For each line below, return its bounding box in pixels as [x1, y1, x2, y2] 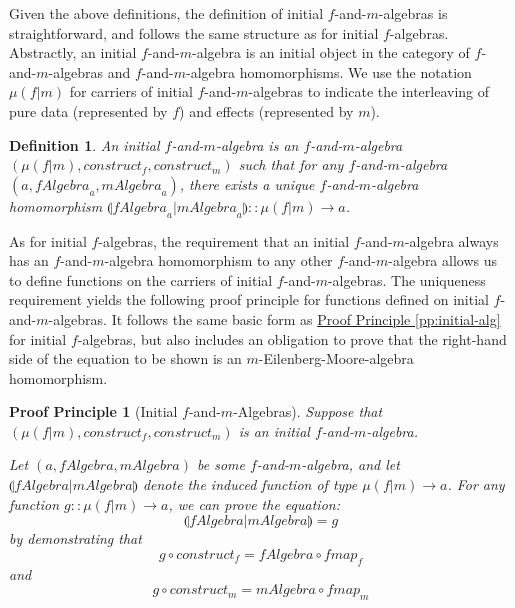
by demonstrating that [9, 528, 142, 549]
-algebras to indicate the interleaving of [248, 81, 490, 102]
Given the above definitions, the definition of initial [9, 3, 324, 23]
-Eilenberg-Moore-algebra [258, 348, 414, 369]
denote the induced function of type [142, 474, 358, 495]
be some [197, 454, 245, 475]
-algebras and [48, 61, 131, 82]
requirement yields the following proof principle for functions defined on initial [9, 289, 489, 310]
